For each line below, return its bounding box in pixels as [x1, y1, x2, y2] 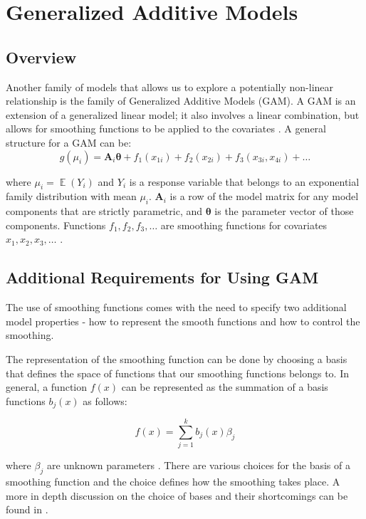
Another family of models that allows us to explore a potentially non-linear [6, 79, 334, 94]
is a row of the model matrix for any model [169, 189, 359, 204]
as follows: [83, 393, 127, 408]
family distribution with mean [6, 189, 137, 204]
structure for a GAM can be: [6, 135, 132, 150]
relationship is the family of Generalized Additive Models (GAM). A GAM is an [6, 93, 356, 108]
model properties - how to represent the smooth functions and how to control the [6, 313, 360, 328]
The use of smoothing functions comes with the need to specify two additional [6, 300, 347, 315]
